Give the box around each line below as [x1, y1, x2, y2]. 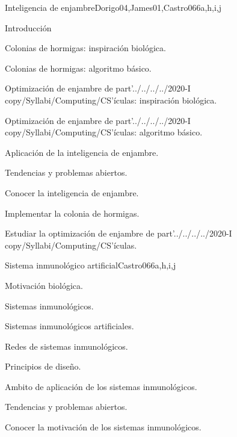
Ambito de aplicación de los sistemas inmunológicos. [5, 380, 197, 392]
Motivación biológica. [5, 279, 83, 291]
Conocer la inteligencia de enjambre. [5, 186, 139, 199]
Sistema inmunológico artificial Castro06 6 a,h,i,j [5, 259, 176, 271]
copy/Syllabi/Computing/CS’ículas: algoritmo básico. [5, 126, 203, 138]
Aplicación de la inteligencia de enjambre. [5, 146, 159, 158]
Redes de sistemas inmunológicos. [5, 339, 128, 352]
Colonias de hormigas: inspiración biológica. [5, 42, 166, 54]
